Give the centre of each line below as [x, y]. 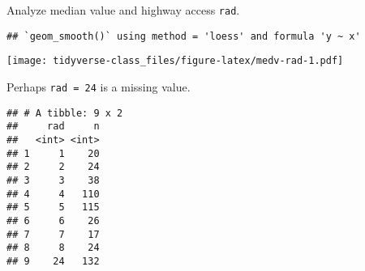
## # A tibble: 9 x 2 [65, 113]
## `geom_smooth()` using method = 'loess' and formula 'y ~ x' [184, 36]
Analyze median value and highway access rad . [123, 10]
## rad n [53, 127]
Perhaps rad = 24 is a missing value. [99, 86]
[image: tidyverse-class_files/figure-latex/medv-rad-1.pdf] [175, 61]
